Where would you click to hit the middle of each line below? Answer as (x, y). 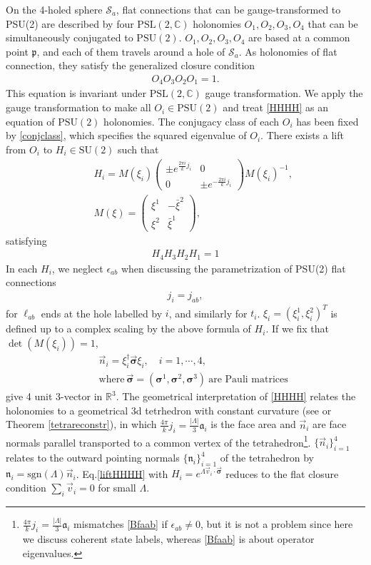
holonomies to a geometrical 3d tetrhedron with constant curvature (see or (169, 410)
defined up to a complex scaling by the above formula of (128, 329)
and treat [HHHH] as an (276, 107)
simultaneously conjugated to (70, 37)
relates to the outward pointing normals (93, 458)
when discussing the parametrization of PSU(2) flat (233, 268)
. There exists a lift (302, 135)
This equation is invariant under (76, 93)
